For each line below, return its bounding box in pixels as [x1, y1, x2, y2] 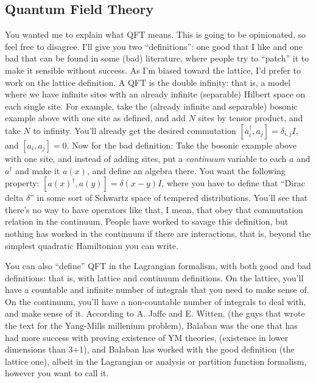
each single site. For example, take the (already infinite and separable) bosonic [5, 99, 298, 112]
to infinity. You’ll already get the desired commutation [33, 124, 236, 136]
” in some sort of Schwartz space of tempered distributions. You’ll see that [30, 191, 308, 204]
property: [5, 177, 40, 189]
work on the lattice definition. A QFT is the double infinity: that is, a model [5, 76, 291, 88]
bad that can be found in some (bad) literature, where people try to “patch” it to [5, 52, 309, 65]
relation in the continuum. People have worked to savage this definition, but [5, 215, 289, 228]
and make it [15, 164, 60, 177]
